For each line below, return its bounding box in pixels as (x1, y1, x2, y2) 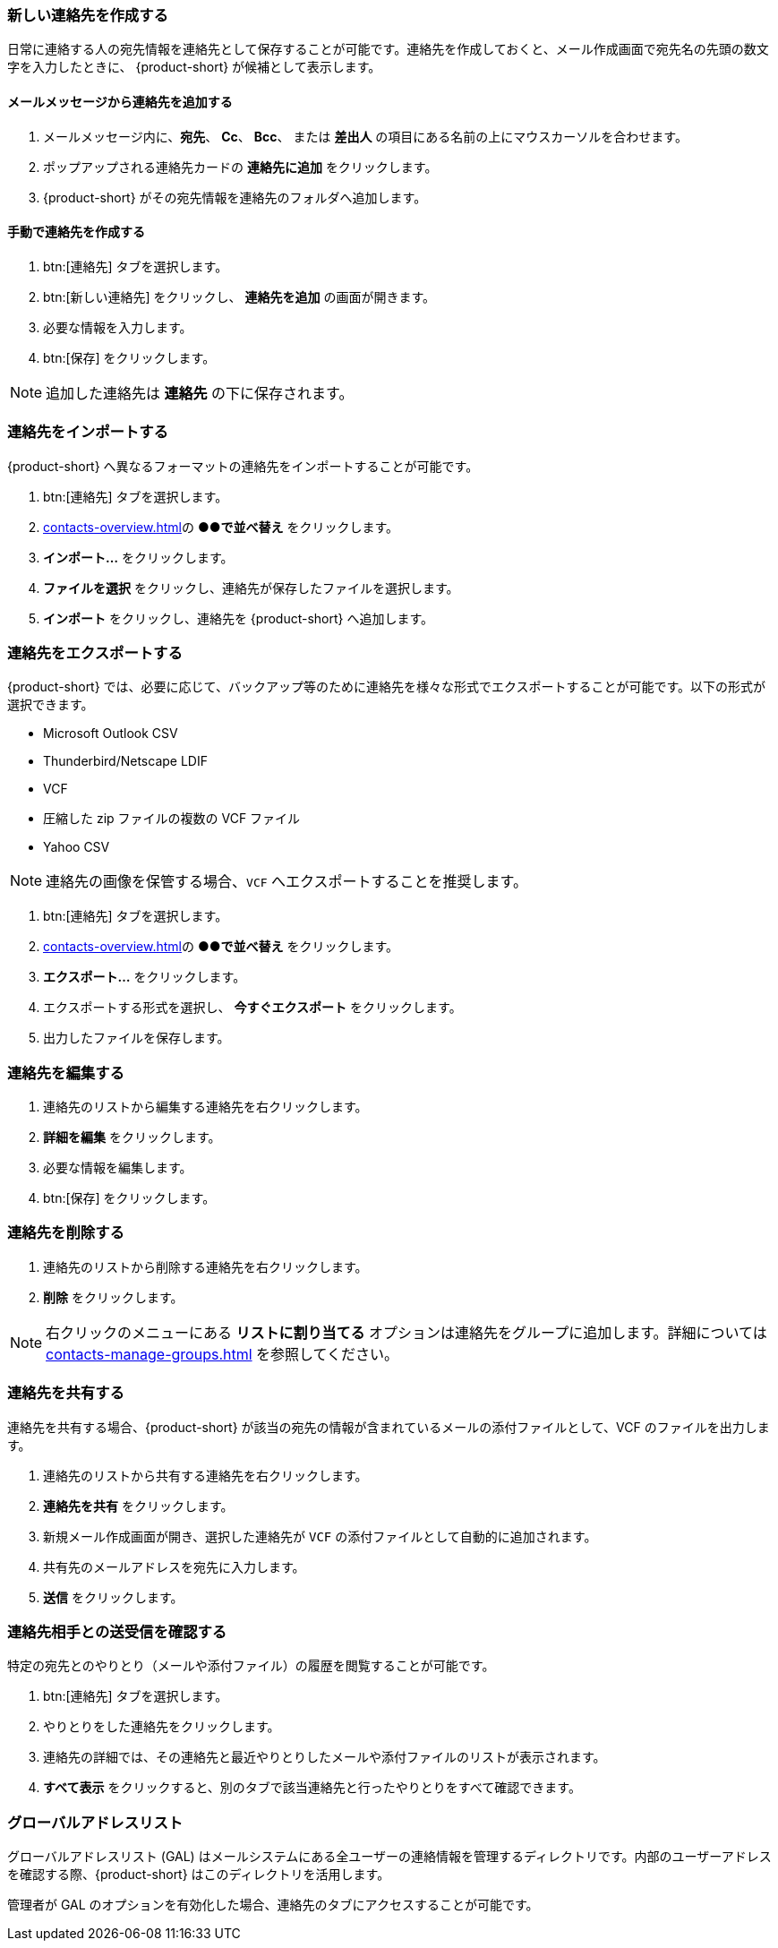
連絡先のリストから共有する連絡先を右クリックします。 (43, 1467, 368, 1483)
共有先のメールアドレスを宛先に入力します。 (43, 1558, 305, 1575)
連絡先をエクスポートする (7, 643, 183, 662)
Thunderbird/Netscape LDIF (43, 753, 208, 769)
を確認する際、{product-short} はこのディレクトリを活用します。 (7, 1866, 390, 1883)
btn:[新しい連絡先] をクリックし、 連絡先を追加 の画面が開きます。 (43, 288, 436, 305)
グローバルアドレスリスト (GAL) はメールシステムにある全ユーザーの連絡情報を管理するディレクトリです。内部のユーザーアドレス (7, 1849, 772, 1865)
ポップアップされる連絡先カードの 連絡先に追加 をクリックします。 (43, 159, 438, 175)
